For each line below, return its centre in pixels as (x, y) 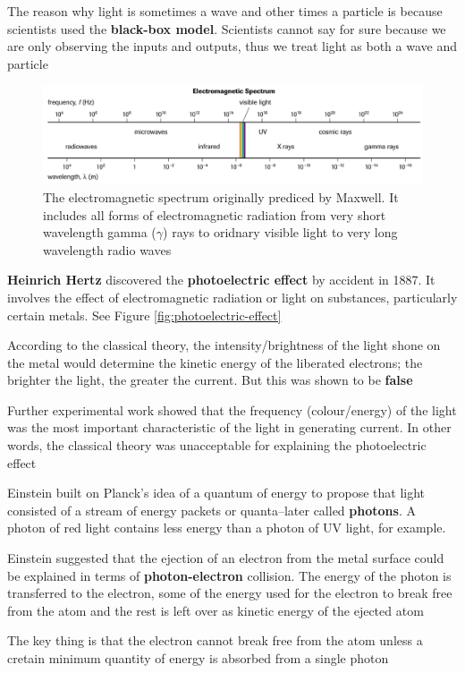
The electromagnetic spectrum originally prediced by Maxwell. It (221, 196)
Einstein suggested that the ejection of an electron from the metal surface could (226, 558)
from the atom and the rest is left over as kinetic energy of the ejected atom (216, 610)
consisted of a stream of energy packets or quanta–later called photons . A (211, 510)
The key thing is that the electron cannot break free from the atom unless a (215, 640)
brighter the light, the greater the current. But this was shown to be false (210, 380)
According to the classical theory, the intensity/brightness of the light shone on (224, 345)
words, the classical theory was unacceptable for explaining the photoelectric (217, 445)
